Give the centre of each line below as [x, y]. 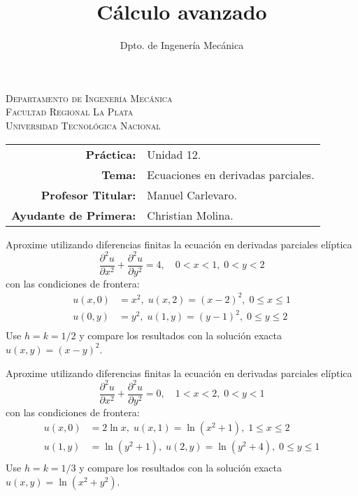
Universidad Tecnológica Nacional [83, 125]
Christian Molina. [190, 215]
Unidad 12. [174, 154]
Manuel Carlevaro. [192, 194]
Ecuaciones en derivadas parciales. [231, 174]
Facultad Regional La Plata [70, 112]
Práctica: [111, 154]
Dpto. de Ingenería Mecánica [182, 45]
